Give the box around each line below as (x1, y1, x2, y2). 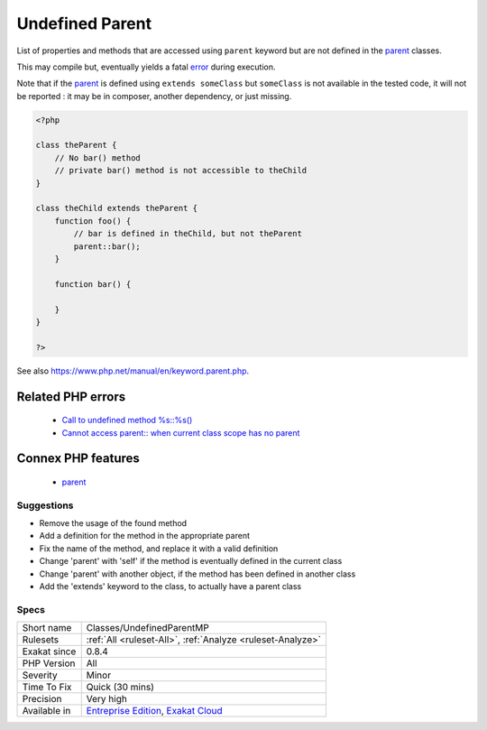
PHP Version (22, 657, 76, 670)
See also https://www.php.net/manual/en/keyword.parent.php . (16, 365, 250, 376)
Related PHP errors (16, 389, 126, 404)
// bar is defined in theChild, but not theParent (73, 228, 302, 239)
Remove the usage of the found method (39, 518, 188, 529)
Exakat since (22, 645, 77, 658)
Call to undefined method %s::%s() (61, 415, 193, 426)
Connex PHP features (16, 451, 140, 467)
